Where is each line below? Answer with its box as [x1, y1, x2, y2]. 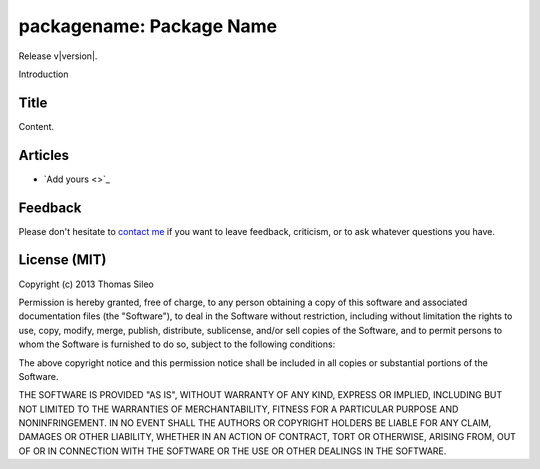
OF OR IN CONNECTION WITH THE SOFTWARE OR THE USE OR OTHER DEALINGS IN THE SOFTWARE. [18, 445, 447, 457]
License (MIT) [18, 251, 107, 269]
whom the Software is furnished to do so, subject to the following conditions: [18, 338, 336, 350]
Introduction [18, 68, 69, 80]
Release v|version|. [18, 50, 98, 62]
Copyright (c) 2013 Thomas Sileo [18, 278, 154, 290]
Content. [18, 120, 55, 132]
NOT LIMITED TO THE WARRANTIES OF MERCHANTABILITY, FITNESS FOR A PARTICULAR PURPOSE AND [18, 403, 459, 415]
